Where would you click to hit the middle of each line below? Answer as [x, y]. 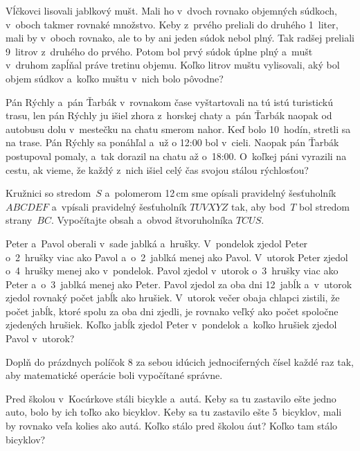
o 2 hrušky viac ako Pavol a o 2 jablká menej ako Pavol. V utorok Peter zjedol [177, 257]
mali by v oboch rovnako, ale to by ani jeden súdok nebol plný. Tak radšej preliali [180, 38]
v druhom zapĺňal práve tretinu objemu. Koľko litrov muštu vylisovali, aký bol [173, 65]
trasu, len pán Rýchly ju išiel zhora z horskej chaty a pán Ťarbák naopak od [169, 115]
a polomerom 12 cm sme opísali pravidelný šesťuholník [220, 193]
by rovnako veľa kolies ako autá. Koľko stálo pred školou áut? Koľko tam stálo [172, 426]
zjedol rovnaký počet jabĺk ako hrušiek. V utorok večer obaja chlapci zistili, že [173, 298]
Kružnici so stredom [48, 193]
